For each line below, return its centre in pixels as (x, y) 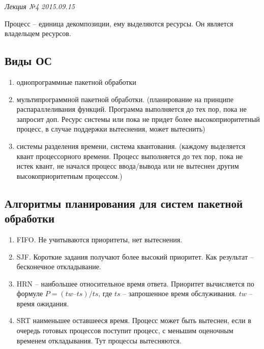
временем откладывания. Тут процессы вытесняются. (99, 340)
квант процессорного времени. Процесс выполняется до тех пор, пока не (130, 156)
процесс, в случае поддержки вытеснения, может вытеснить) (111, 129)
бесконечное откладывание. (59, 266)
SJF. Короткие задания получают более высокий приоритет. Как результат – (135, 256)
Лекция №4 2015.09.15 (40, 6)
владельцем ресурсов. (38, 33)
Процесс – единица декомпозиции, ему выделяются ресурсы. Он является (119, 23)
